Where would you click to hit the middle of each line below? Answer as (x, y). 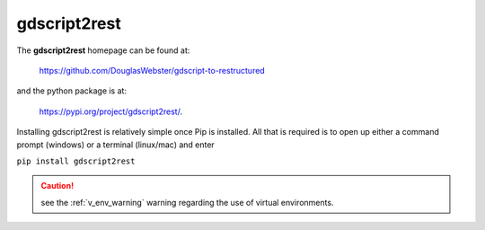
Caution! (57, 186)
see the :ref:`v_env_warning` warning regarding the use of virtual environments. (187, 202)
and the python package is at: (72, 91)
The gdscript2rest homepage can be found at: (103, 50)
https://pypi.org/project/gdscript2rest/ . (111, 111)
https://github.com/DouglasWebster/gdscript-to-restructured (152, 70)
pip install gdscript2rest (76, 161)
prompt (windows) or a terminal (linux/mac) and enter (115, 145)
